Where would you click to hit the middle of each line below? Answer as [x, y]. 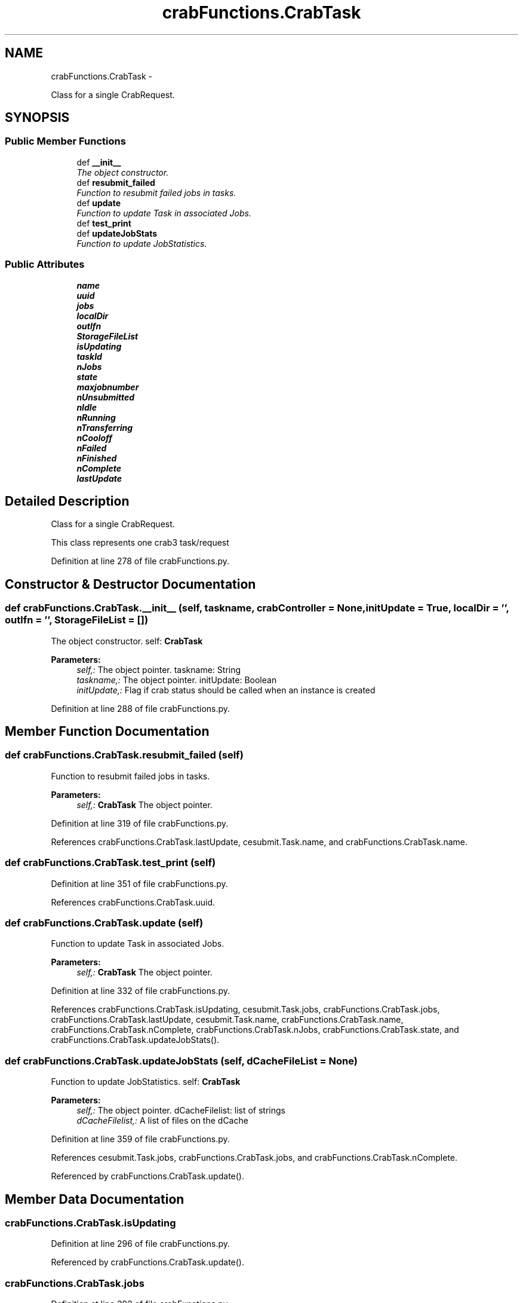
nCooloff [94, 438]
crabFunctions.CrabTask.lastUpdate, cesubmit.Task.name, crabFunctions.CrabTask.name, [227, 1020]
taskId [89, 356]
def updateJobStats [117, 233]
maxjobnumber [108, 387]
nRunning [96, 417]
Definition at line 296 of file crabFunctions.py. [141, 1244]
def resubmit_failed [116, 182]
